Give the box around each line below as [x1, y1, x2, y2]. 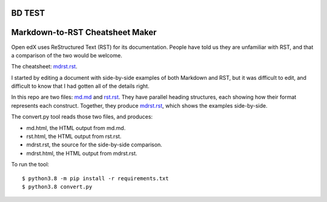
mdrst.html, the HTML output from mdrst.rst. [26, 149, 137, 157]
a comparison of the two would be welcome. [11, 51, 122, 59]
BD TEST [11, 8, 45, 18]
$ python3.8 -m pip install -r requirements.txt [22, 175, 169, 181]
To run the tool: [11, 161, 50, 168]
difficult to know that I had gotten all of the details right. [11, 82, 150, 90]
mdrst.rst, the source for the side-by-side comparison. [26, 141, 163, 148]
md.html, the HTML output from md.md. [26, 124, 126, 131]
